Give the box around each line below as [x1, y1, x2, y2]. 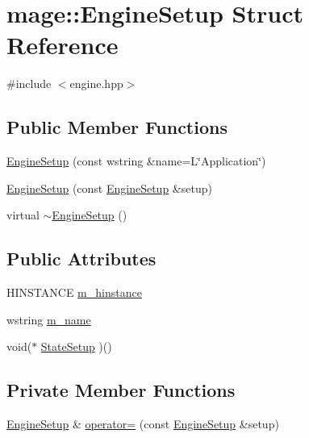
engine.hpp [69, 75, 123, 92]
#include [6, 75, 52, 92]
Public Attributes [6, 246, 157, 271]
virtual [6, 206, 40, 223]
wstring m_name [6, 311, 91, 327]
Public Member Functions [6, 115, 228, 140]
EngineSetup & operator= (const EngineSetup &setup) [6, 415, 279, 432]
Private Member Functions [6, 378, 236, 403]
